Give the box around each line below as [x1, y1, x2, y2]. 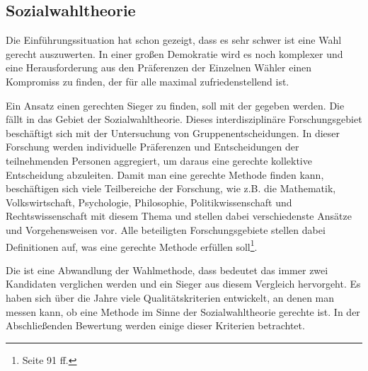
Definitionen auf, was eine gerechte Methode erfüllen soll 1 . [6, 237, 258, 254]
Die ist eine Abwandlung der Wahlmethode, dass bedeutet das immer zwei [6, 262, 328, 277]
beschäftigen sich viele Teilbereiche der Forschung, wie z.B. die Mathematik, [6, 181, 336, 196]
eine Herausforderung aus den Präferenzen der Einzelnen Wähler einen [6, 60, 312, 75]
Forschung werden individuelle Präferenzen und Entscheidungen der [6, 139, 299, 154]
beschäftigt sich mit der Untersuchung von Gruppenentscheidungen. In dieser [6, 125, 340, 140]
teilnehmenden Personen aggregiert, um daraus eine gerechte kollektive [6, 153, 312, 167]
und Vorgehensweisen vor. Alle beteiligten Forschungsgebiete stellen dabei [6, 222, 326, 237]
